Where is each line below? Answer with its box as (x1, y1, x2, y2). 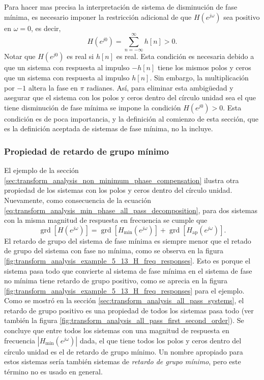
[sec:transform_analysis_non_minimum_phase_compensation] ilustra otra (4, 174, 239, 185)
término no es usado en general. (4, 366, 103, 376)
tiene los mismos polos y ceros (157, 62, 251, 73)
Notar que (4, 51, 36, 62)
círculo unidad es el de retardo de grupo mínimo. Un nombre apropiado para (4, 346, 243, 357)
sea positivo (223, 11, 260, 22)
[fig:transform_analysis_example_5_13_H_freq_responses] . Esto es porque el (4, 255, 251, 266)
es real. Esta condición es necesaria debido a (116, 51, 254, 62)
